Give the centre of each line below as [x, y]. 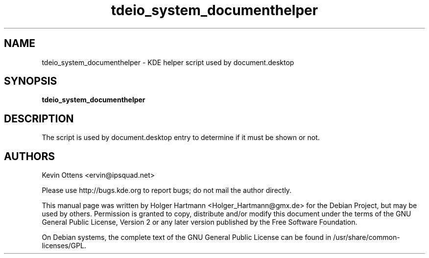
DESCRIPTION [39, 118]
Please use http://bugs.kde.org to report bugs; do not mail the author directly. [167, 190]
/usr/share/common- [367, 237]
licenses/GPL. [64, 246]
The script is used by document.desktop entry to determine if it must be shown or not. [181, 138]
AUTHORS [30, 156]
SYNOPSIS [31, 81]
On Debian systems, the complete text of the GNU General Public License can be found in [187, 237]
